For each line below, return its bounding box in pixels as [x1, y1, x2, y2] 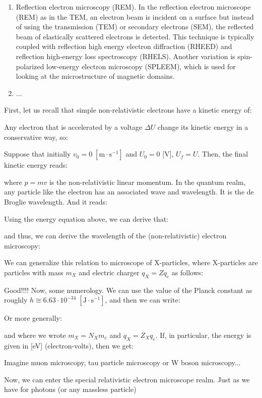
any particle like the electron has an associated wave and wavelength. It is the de [4, 186, 254, 197]
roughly [4, 294, 28, 305]
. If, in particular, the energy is [155, 329, 251, 340]
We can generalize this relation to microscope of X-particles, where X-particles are [4, 257, 258, 268]
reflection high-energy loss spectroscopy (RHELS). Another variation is [16, 51, 235, 61]
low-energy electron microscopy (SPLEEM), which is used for [46, 61, 236, 71]
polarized [16, 61, 44, 71]
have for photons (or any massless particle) [4, 384, 137, 394]
